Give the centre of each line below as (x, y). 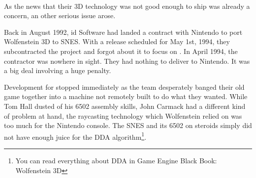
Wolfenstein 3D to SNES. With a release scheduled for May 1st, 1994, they (117, 41)
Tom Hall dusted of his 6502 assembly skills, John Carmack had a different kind (125, 106)
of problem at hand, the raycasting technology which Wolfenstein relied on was (123, 115)
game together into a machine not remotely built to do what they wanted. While (126, 96)
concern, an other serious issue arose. (60, 15)
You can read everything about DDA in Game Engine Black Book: (116, 160)
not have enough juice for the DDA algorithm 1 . (75, 136)
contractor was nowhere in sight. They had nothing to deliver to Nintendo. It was (127, 61)
